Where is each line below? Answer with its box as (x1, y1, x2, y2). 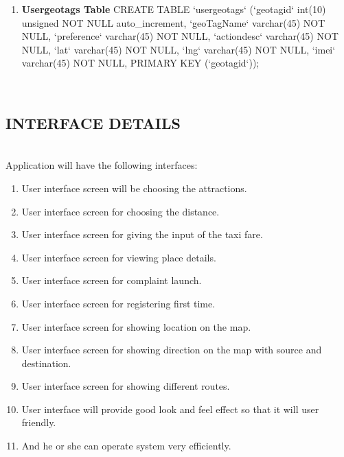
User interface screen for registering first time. (21, 296, 216, 310)
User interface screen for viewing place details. (21, 250, 216, 264)
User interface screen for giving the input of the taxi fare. (21, 227, 263, 242)
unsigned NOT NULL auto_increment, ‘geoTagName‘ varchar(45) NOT (21, 15, 325, 30)
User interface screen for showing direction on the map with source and (21, 342, 322, 357)
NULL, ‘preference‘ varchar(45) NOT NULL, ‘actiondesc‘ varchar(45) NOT (21, 29, 339, 43)
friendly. (21, 415, 56, 430)
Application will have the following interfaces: (5, 158, 198, 172)
